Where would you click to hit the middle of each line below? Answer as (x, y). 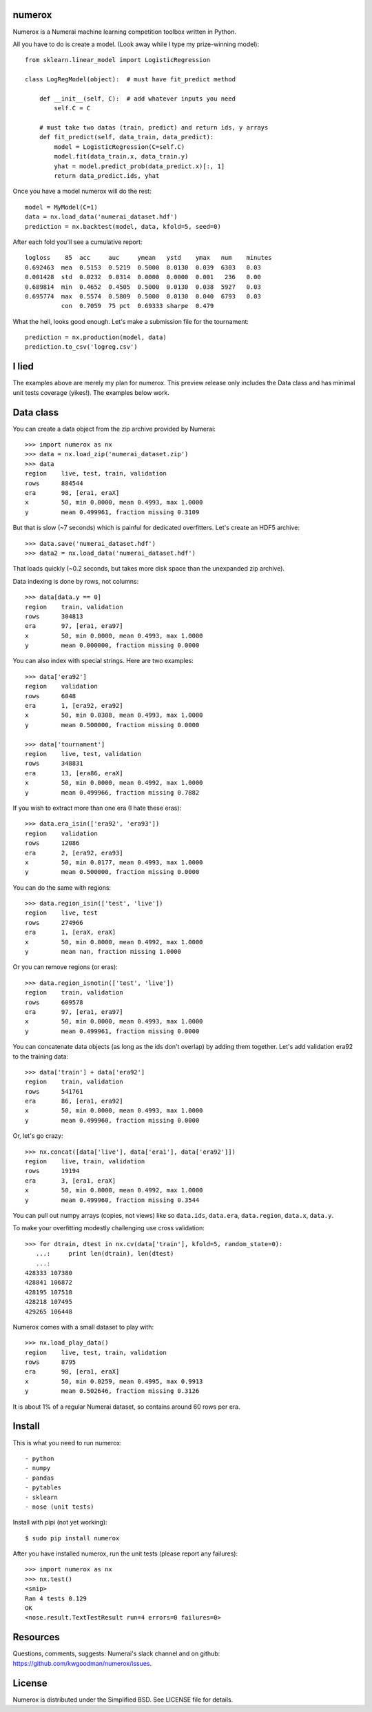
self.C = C (72, 108)
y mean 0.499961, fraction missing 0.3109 (112, 512)
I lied (23, 366)
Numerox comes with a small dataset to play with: (83, 1327)
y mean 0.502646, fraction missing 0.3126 (112, 1391)
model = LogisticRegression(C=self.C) (120, 147)
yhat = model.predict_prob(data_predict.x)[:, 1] (139, 166)
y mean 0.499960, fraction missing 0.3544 (112, 1200)
